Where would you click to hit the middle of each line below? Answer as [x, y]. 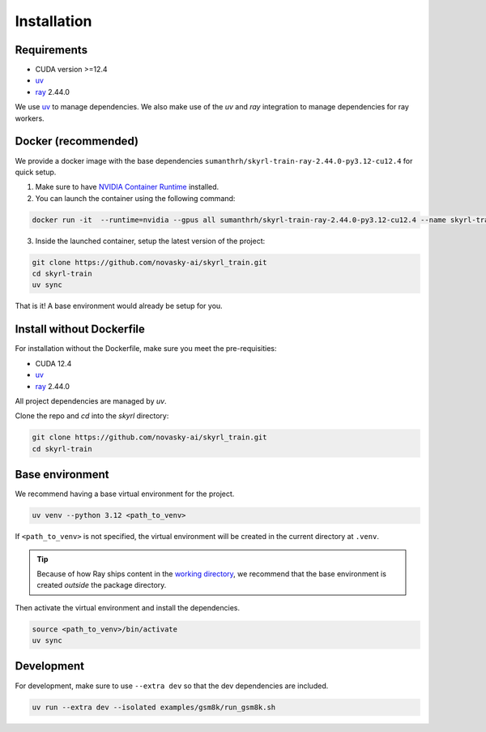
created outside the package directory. [102, 585]
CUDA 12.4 [53, 363]
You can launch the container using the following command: [135, 198]
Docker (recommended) [77, 141]
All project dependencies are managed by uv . [91, 400]
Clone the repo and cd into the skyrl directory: [92, 416]
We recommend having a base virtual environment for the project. [125, 494]
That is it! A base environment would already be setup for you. [119, 306]
